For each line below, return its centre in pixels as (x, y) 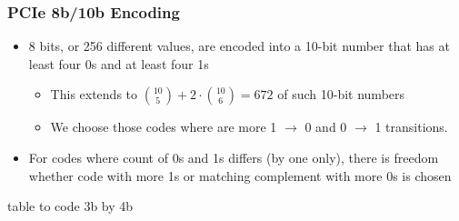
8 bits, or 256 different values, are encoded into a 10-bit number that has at (239, 46)
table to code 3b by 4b (70, 206)
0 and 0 (326, 127)
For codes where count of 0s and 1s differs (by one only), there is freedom (234, 157)
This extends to (94, 94)
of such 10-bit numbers (341, 94)
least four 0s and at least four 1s (119, 63)
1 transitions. (411, 127)
